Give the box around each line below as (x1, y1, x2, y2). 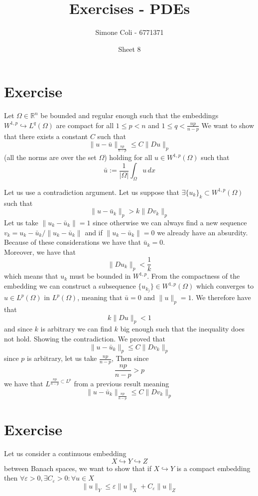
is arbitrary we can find (40, 324, 112, 334)
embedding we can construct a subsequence (4, 281, 136, 291)
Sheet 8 (118, 43, 141, 54)
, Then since (111, 353, 149, 363)
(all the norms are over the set (4, 152, 97, 163)
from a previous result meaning (74, 378, 169, 389)
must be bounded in (69, 271, 131, 281)
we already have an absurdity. (157, 227, 248, 237)
